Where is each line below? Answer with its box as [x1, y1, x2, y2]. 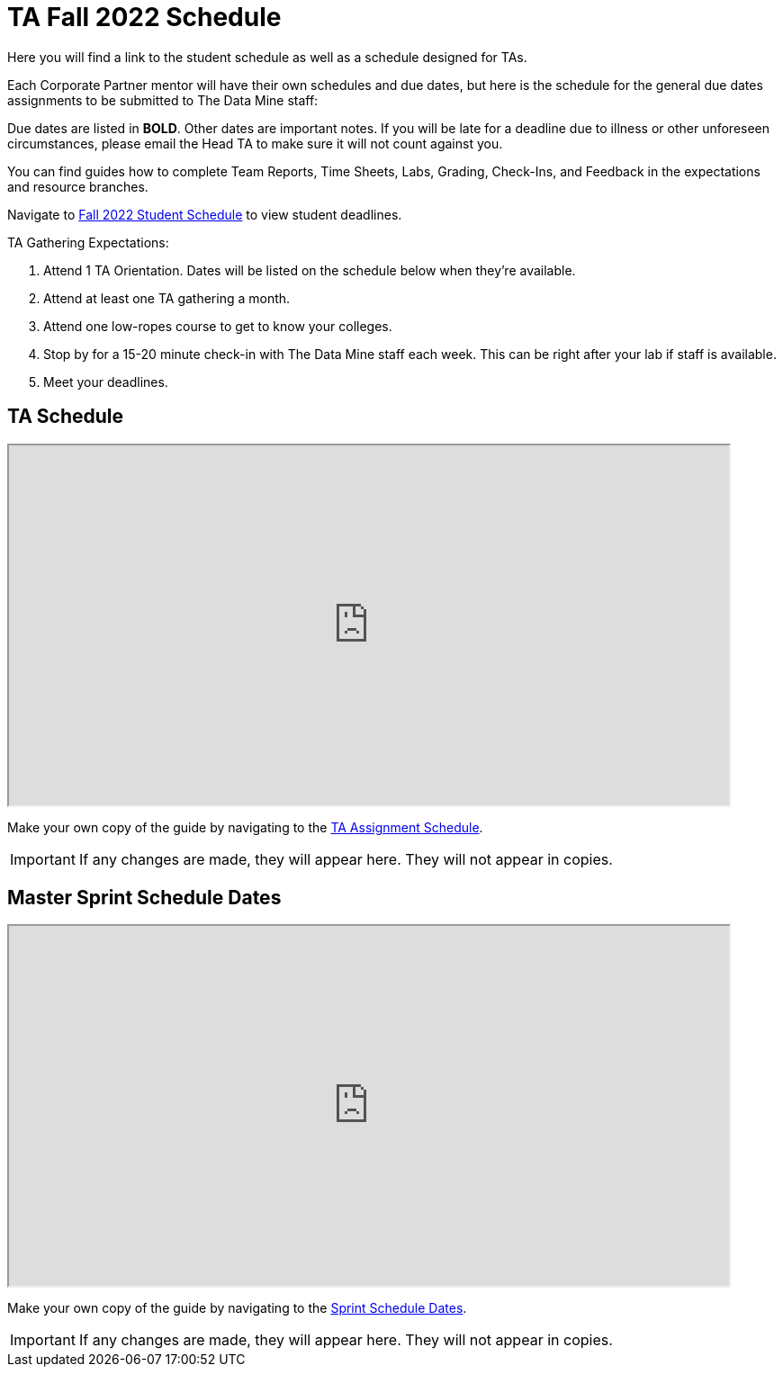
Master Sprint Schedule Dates [7, 886, 282, 910]
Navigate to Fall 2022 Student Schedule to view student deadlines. [7, 206, 402, 222]
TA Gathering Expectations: [7, 234, 169, 250]
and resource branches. [7, 178, 148, 194]
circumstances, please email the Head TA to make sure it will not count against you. [7, 135, 503, 151]
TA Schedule [7, 405, 124, 428]
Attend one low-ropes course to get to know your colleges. [43, 318, 392, 334]
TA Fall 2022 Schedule [7, 2, 282, 32]
